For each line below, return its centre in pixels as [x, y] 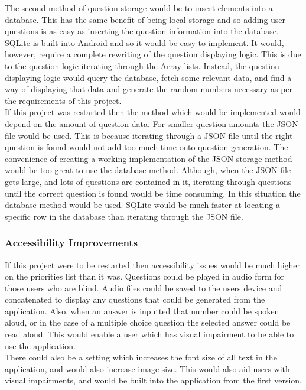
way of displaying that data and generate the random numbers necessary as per [149, 89]
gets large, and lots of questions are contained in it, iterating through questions [148, 181]
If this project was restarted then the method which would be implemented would [153, 112]
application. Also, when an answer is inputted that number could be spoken [142, 311]
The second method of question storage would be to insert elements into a [139, 8]
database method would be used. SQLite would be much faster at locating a [142, 205]
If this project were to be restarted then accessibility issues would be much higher [153, 264]
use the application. [40, 345]
